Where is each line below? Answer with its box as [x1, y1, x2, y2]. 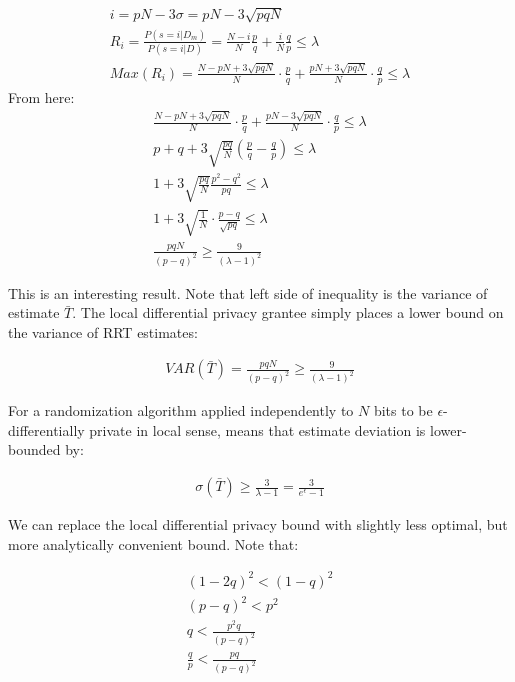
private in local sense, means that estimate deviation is [89, 419, 426, 440]
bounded [8, 439, 61, 460]
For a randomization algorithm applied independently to [8, 400, 354, 421]
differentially [8, 419, 85, 440]
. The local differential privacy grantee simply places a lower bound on [72, 302, 504, 323]
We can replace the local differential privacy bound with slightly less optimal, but [8, 514, 508, 535]
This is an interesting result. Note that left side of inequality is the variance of [8, 282, 488, 303]
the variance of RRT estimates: [8, 321, 198, 342]
